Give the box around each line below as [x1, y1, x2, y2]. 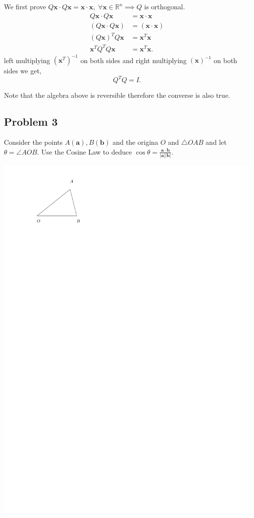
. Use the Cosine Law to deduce [37, 146, 132, 157]
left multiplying [4, 55, 50, 65]
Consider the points [4, 137, 63, 147]
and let [206, 137, 227, 147]
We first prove [4, 1, 46, 11]
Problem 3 [4, 114, 58, 129]
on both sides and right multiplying [80, 55, 187, 65]
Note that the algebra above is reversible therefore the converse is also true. [4, 90, 230, 100]
